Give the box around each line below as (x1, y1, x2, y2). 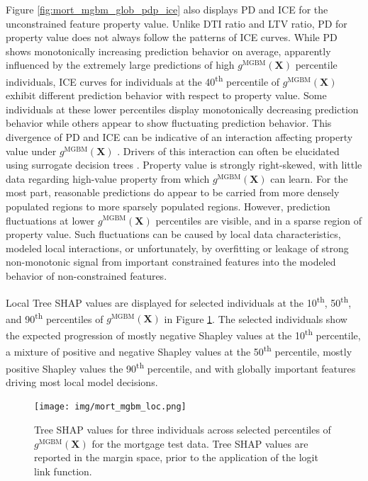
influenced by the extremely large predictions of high (6, 57, 235, 72)
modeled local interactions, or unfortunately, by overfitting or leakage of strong (6, 240, 349, 255)
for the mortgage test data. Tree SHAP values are (91, 436, 308, 451)
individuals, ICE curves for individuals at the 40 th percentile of (6, 72, 280, 89)
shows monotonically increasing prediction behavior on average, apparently (6, 43, 331, 58)
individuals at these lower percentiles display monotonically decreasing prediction (6, 101, 359, 116)
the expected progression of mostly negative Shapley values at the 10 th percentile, (6, 326, 361, 342)
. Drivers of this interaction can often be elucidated (117, 143, 340, 158)
